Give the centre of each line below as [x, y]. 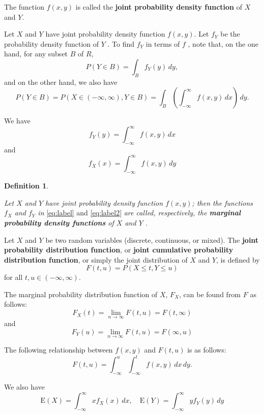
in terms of [163, 43]
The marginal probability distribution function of [81, 294]
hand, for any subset [36, 54]
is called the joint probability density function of [159, 7]
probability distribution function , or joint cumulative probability [119, 250]
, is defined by [238, 259]
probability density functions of [59, 222]
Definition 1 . [26, 186]
